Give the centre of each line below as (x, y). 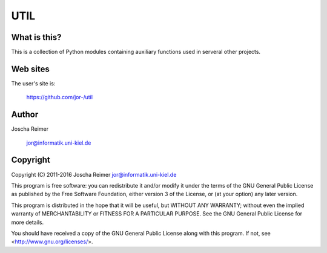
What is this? (36, 37)
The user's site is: (33, 83)
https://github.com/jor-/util (60, 97)
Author (25, 115)
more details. (28, 222)
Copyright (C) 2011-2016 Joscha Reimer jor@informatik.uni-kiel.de (94, 174)
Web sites (30, 69)
